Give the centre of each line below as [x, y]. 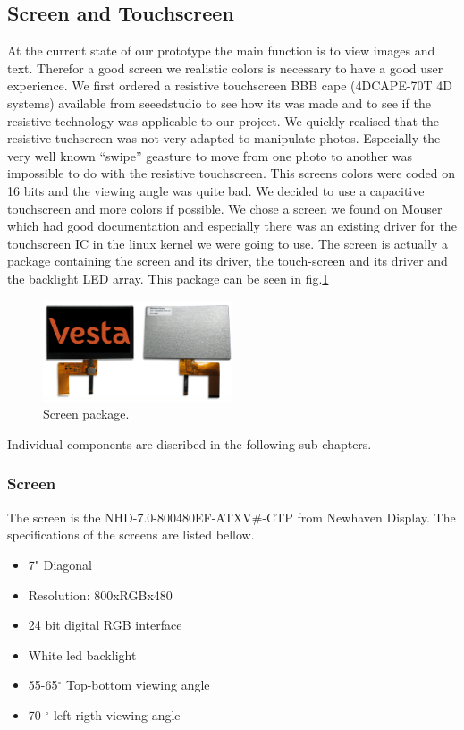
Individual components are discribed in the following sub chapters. [190, 443]
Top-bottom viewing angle [138, 685]
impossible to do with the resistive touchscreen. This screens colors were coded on [231, 173]
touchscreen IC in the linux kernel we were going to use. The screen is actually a [228, 243]
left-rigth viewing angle [117, 714]
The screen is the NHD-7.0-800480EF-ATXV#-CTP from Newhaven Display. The [232, 517]
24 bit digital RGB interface [105, 625]
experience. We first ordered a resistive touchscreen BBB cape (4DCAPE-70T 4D [230, 85]
